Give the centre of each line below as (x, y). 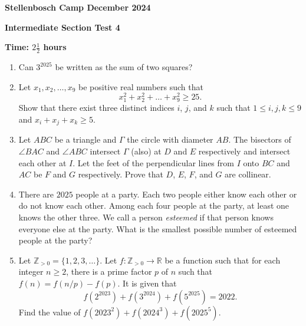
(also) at (146, 151)
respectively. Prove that (121, 174)
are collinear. (248, 174)
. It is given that (147, 283)
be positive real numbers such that (141, 86)
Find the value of (50, 312)
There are (36, 194)
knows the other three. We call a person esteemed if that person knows (146, 217)
